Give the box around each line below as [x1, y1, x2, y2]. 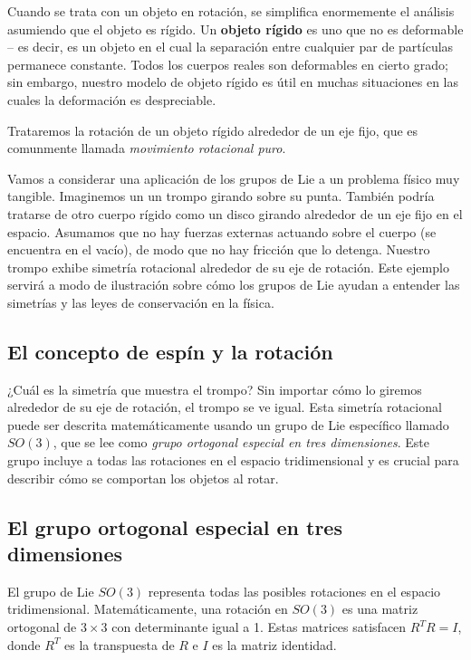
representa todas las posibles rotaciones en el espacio [148, 581, 441, 600]
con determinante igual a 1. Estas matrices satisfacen [111, 617, 407, 636]
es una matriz [341, 599, 418, 618]
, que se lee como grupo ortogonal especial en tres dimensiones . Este [53, 433, 429, 452]
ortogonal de [7, 617, 77, 636]
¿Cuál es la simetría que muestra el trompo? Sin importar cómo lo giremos [7, 379, 422, 398]
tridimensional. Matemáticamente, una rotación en [7, 599, 288, 618]
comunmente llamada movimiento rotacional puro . [7, 139, 286, 158]
